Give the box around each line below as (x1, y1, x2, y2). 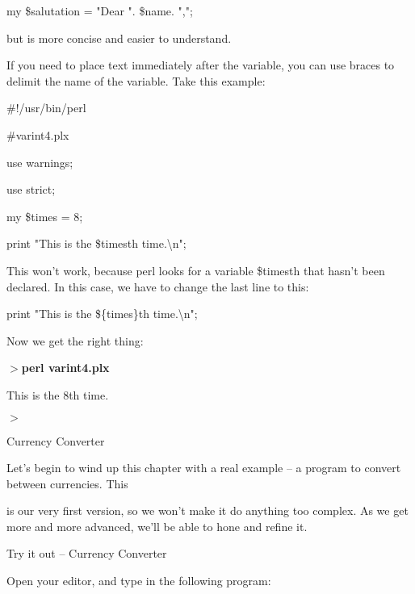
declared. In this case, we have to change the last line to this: (6, 278, 309, 295)
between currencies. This (6, 475, 128, 492)
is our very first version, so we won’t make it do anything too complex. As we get (6, 502, 409, 519)
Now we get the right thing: (6, 332, 144, 349)
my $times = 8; (6, 207, 83, 224)
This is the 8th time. (6, 386, 109, 403)
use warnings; (6, 153, 73, 170)
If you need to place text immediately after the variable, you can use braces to (6, 56, 395, 73)
